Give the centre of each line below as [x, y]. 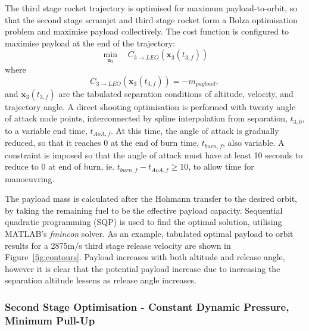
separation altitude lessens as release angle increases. [101, 280]
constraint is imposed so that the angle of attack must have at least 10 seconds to [154, 154]
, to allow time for [221, 166]
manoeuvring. [30, 178]
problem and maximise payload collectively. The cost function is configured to [147, 31]
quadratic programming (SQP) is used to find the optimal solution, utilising [143, 222]
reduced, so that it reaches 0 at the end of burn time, [102, 143]
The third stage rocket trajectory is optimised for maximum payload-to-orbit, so [151, 8]
